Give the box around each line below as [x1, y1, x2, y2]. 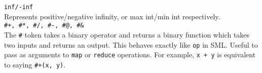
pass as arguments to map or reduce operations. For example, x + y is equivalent [4, 49, 256, 60]
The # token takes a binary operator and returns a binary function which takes [4, 29, 250, 40]
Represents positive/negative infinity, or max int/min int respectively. [4, 11, 220, 21]
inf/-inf [4, 4, 33, 11]
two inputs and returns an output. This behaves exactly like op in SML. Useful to [4, 39, 258, 50]
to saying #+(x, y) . [4, 59, 66, 69]
